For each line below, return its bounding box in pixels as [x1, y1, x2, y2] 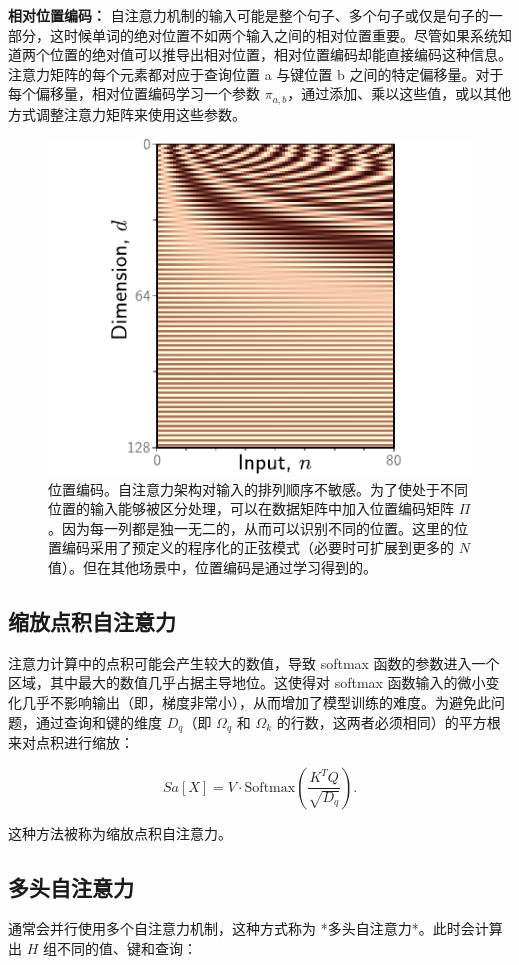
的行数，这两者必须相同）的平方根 [276, 711, 501, 732]
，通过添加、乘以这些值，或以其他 [287, 83, 512, 104]
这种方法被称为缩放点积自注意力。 [8, 822, 232, 843]
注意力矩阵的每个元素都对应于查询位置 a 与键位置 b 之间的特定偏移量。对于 [8, 63, 504, 84]
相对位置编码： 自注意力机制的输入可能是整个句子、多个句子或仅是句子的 [8, 5, 489, 25]
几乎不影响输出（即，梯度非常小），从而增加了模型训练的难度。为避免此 [21, 691, 491, 712]
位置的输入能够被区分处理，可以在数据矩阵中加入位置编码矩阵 [48, 498, 454, 519]
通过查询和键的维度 [35, 711, 162, 732]
